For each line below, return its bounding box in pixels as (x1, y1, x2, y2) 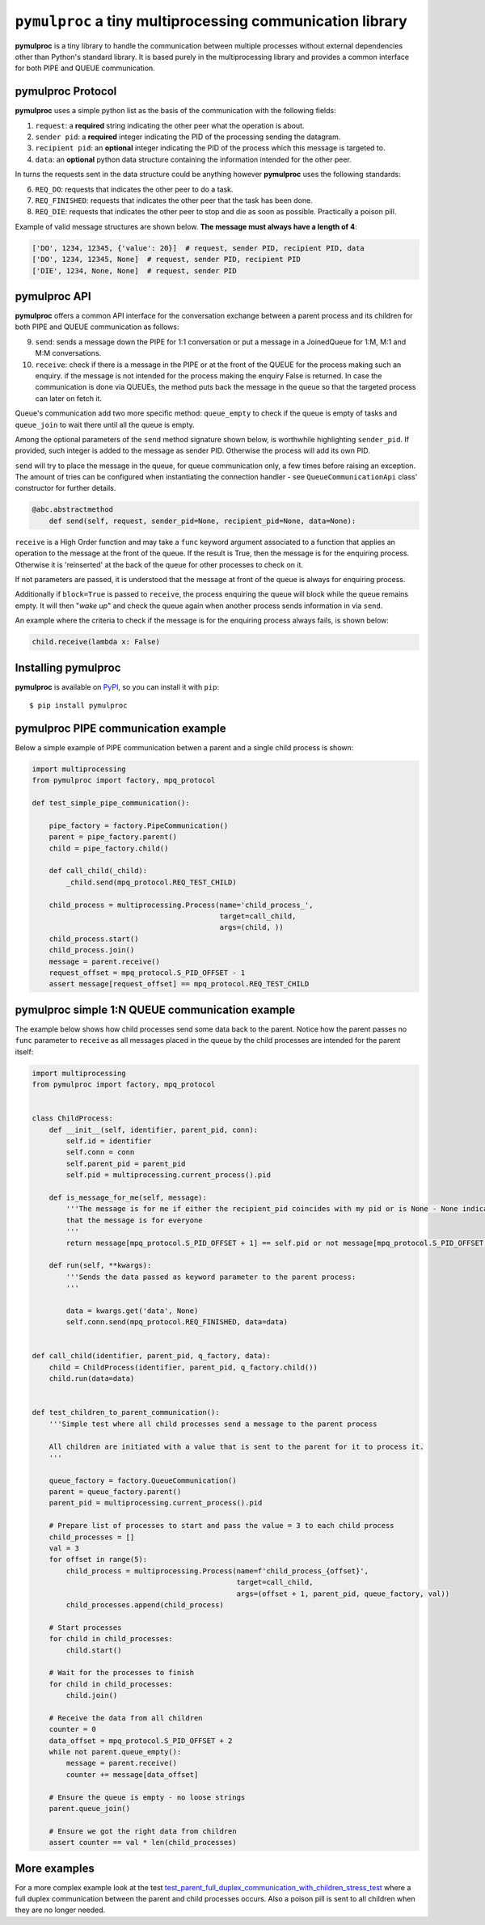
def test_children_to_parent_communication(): (32, 1408, 220, 1417)
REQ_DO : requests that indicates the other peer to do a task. (35, 184, 234, 194)
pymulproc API (15, 289, 92, 303)
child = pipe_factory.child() (48, 843, 169, 853)
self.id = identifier (65, 1136, 152, 1146)
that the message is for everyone (65, 1215, 203, 1225)
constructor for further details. (15, 483, 116, 493)
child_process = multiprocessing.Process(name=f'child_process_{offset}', (65, 1566, 369, 1576)
